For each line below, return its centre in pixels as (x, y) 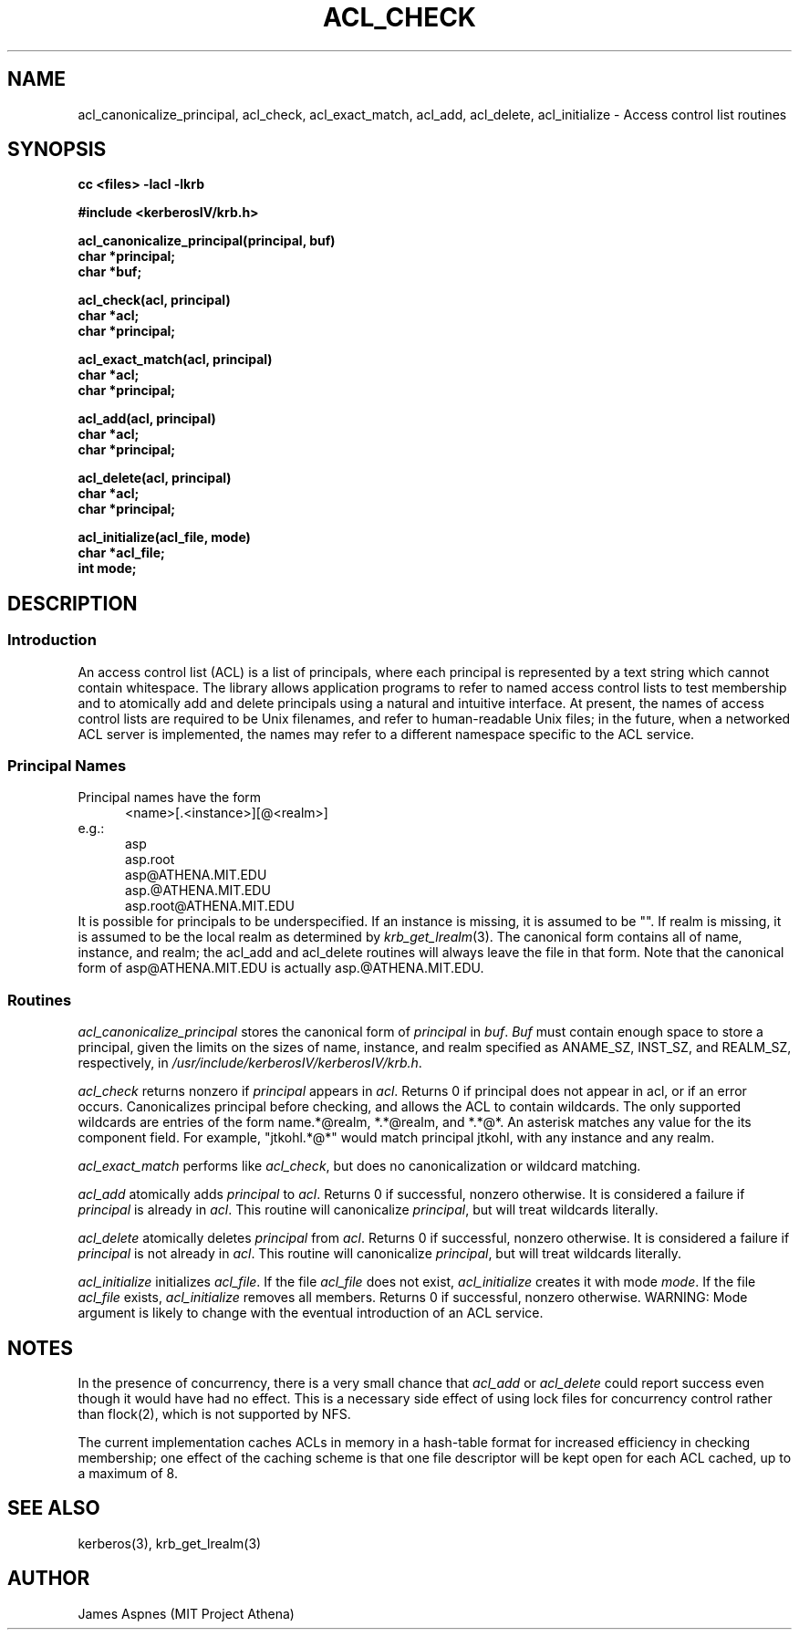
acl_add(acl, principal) (147, 419)
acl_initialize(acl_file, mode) (164, 537)
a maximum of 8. (128, 1473)
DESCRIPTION (73, 603)
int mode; (107, 568)
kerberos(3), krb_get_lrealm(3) (170, 1543)
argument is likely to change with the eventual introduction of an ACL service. (311, 1313)
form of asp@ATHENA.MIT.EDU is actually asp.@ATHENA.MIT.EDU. (281, 968)
